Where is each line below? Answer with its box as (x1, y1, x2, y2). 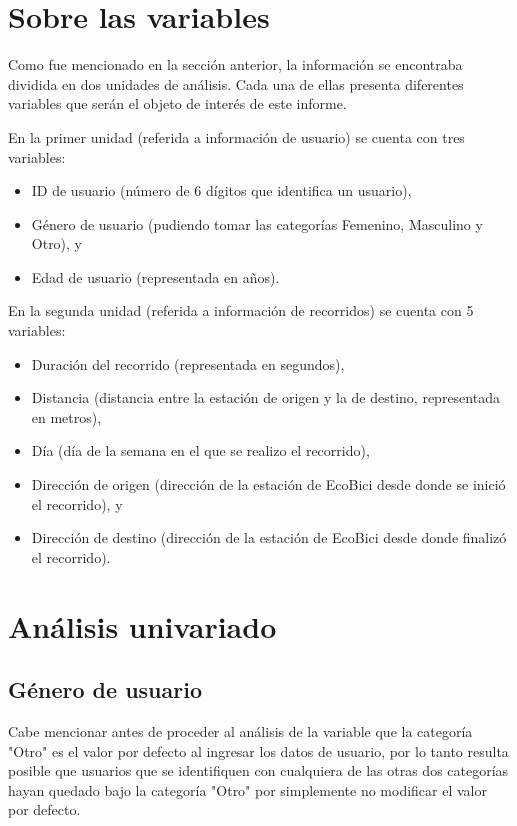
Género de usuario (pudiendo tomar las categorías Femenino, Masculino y (31, 213, 483, 234)
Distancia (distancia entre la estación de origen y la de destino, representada (31, 387, 500, 408)
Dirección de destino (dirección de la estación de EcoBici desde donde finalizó (31, 527, 507, 548)
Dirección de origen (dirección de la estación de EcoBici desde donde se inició (31, 474, 506, 495)
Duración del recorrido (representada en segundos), (31, 353, 345, 374)
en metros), (31, 406, 102, 427)
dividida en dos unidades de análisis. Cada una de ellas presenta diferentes (8, 73, 464, 94)
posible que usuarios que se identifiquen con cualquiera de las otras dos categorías (8, 760, 509, 781)
